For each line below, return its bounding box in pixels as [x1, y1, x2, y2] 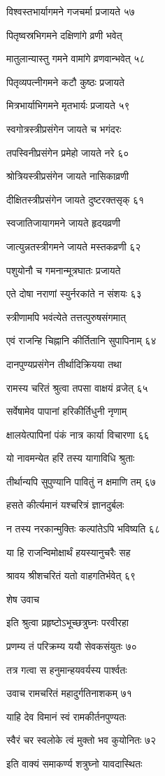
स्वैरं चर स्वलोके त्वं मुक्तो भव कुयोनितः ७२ [6, 733, 157, 747]
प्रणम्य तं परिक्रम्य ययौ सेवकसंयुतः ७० [6, 639, 137, 654]
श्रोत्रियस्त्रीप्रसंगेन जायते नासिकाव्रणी [6, 169, 129, 183]
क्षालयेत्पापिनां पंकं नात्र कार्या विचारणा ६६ [6, 427, 150, 442]
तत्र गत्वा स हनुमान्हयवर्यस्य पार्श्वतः [6, 662, 127, 677]
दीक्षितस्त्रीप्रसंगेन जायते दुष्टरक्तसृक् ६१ [6, 192, 145, 206]
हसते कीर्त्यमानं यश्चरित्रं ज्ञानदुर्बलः [6, 498, 124, 512]
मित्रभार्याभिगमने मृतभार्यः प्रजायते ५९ [6, 98, 130, 113]
